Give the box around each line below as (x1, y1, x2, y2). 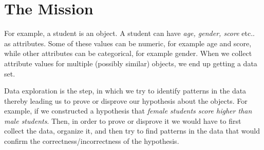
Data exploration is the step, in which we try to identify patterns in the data (4, 85, 247, 96)
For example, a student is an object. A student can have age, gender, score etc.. (4, 28, 255, 39)
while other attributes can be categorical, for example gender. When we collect (4, 48, 252, 59)
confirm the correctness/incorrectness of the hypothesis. (4, 136, 179, 146)
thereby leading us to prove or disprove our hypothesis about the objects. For (4, 95, 248, 106)
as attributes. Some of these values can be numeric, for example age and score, (4, 38, 252, 48)
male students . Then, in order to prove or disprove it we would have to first (4, 115, 241, 126)
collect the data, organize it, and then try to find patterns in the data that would (4, 125, 260, 136)
